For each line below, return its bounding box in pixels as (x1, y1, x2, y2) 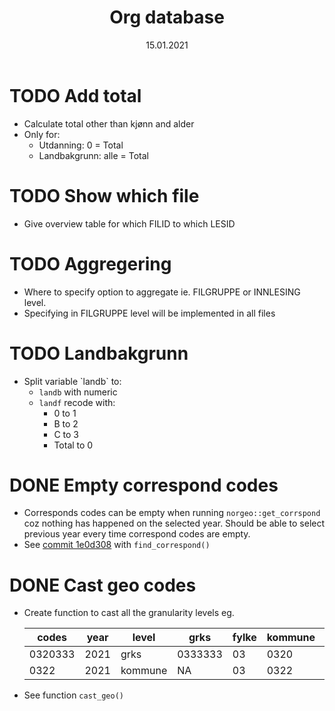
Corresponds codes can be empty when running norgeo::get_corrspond (23, 507, 321, 519)
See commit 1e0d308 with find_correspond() (23, 539, 211, 551)
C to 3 (53, 428, 79, 440)
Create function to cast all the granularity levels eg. (23, 607, 235, 619)
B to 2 (53, 417, 79, 430)
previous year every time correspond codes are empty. (23, 528, 251, 540)
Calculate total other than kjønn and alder (23, 117, 195, 130)
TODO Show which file (9, 184, 200, 207)
